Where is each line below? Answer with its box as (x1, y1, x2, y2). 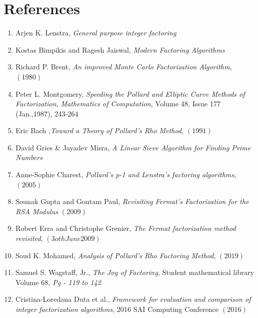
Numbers (15, 152, 42, 163)
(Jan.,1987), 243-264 (15, 108, 78, 118)
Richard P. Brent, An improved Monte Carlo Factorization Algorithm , (15, 61, 232, 72)
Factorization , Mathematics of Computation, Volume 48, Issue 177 (15, 98, 221, 109)
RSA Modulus (15, 206, 58, 216)
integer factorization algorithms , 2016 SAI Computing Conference (15, 304, 219, 314)
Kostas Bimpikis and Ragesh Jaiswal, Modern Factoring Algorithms (15, 44, 225, 55)
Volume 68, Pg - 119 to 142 (15, 276, 101, 287)
